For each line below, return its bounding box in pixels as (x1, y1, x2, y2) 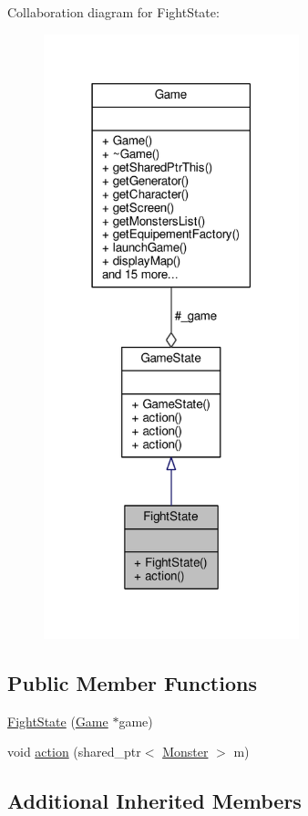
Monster (162, 742, 209, 761)
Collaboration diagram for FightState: (7, 3, 220, 21)
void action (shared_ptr (7, 742, 141, 761)
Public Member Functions (7, 668, 257, 696)
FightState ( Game (7, 711, 108, 730)
